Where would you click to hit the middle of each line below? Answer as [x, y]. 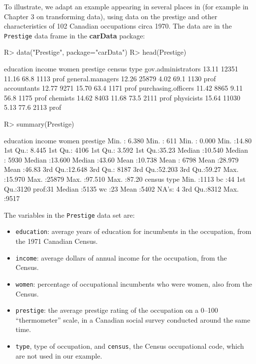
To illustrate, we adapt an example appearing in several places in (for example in [126, 6]
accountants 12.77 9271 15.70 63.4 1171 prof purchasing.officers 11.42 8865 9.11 [123, 88]
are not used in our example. [59, 355]
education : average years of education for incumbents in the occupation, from [133, 231]
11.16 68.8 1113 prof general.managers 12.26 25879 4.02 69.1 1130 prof [110, 78]
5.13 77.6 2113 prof [33, 107]
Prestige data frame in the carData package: [75, 35]
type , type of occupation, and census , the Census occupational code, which [130, 346]
